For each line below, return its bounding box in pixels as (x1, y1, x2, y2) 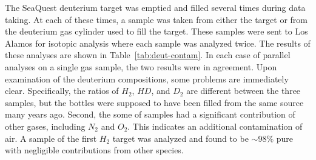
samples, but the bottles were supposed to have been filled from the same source (5, 96, 304, 108)
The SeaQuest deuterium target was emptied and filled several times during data (5, 1, 306, 13)
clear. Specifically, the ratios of (5, 84, 119, 97)
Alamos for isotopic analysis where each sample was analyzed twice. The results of (5, 36, 311, 49)
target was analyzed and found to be (112, 132, 249, 144)
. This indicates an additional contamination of (127, 119, 303, 132)
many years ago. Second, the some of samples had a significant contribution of (5, 108, 295, 121)
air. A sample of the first (5, 132, 97, 144)
